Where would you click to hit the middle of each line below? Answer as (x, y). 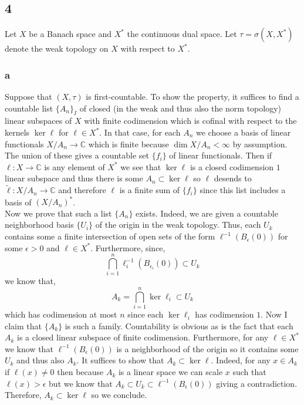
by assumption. (260, 144)
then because (80, 372)
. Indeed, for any (241, 360)
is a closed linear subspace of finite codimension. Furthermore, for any (143, 337)
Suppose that (28, 97)
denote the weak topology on (57, 48)
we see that (141, 166)
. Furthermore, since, (128, 247)
